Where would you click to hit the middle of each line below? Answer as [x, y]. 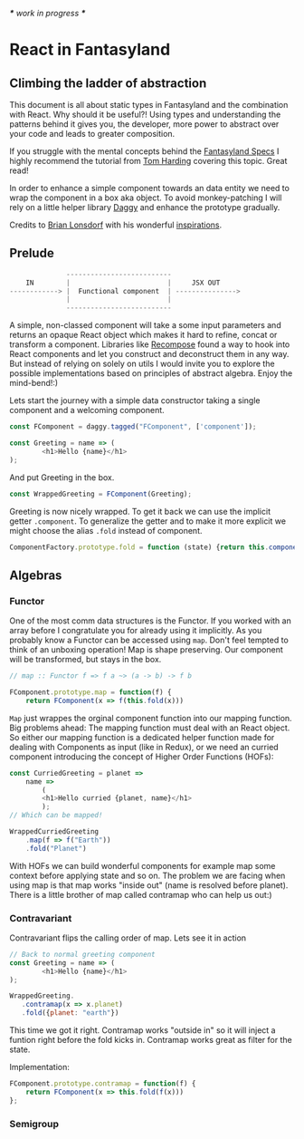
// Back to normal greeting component [82, 954]
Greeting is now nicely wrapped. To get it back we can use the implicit [140, 511]
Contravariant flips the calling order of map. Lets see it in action [128, 938]
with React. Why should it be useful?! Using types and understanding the [145, 114]
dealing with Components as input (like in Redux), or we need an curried [144, 747]
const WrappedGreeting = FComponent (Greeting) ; [101, 494]
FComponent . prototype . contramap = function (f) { [103, 1084]
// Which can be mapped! [56, 816]
